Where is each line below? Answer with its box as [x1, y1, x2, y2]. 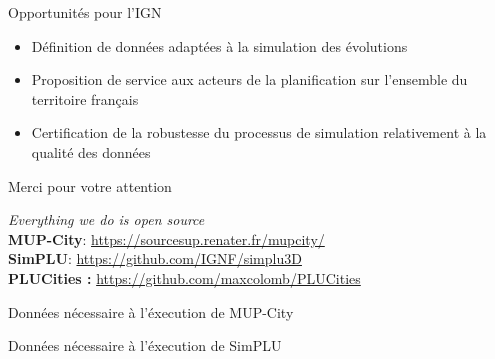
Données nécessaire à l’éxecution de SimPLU [8, 335, 282, 356]
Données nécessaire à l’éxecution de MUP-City [8, 301, 294, 322]
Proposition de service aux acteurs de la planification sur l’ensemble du [31, 69, 468, 90]
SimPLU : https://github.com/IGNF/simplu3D [8, 248, 302, 269]
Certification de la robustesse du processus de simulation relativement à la [31, 122, 487, 143]
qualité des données [31, 141, 151, 162]
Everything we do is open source [8, 209, 205, 230]
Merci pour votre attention [8, 175, 172, 196]
